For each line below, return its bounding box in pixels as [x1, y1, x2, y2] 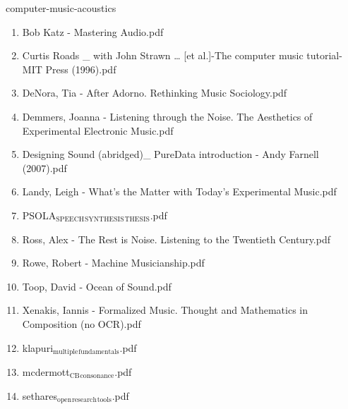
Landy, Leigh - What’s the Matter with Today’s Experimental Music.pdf [22, 184, 337, 199]
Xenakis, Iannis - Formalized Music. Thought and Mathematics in [22, 303, 308, 317]
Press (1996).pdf [45, 61, 116, 76]
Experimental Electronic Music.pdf [22, 123, 174, 138]
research [71, 396, 97, 403]
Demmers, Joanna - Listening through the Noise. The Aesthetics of [22, 109, 313, 123]
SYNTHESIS [84, 216, 124, 224]
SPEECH [56, 216, 85, 224]
